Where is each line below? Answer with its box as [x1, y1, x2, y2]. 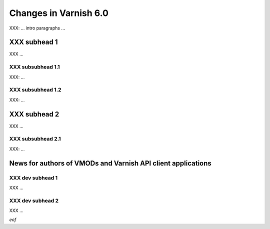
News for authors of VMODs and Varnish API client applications [9, 159, 212, 167]
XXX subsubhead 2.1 [9, 135, 61, 142]
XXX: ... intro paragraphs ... [9, 25, 65, 31]
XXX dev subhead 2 [9, 197, 59, 204]
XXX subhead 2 [9, 110, 59, 118]
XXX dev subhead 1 [9, 174, 58, 181]
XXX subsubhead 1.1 [9, 63, 60, 70]
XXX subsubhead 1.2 [9, 86, 62, 93]
